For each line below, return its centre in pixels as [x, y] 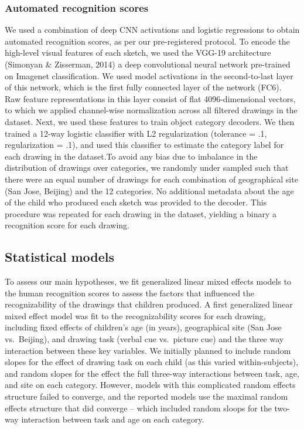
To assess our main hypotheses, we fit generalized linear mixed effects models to [148, 281]
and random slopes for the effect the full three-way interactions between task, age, [152, 373]
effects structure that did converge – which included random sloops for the [138, 408]
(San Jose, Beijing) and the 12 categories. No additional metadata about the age [149, 190]
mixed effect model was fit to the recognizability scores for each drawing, [135, 315]
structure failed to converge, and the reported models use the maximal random [146, 396]
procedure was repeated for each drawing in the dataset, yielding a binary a [141, 213]
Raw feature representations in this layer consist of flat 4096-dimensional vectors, [150, 98]
